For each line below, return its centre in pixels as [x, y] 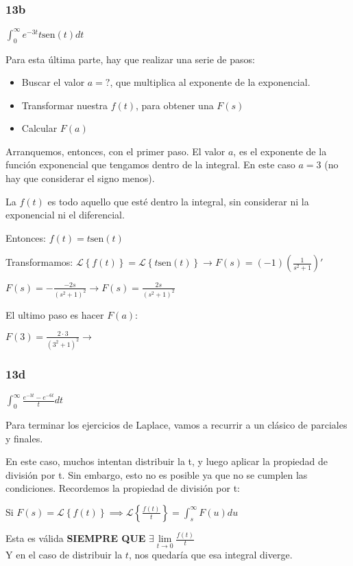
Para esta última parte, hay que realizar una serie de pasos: [130, 59]
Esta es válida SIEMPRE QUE [76, 538]
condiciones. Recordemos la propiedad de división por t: [123, 488]
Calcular [39, 128]
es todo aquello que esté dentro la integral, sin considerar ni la [178, 201]
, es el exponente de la [280, 151]
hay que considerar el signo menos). [80, 178]
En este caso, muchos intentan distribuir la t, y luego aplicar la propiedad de [167, 461]
